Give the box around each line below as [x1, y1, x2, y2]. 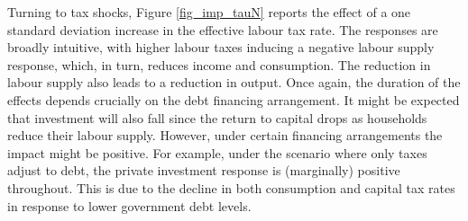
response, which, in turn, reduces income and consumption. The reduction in [7, 55, 431, 74]
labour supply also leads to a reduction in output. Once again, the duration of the [7, 73, 461, 92]
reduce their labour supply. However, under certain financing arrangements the [7, 126, 443, 145]
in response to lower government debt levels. [7, 196, 252, 215]
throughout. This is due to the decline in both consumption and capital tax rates [7, 178, 455, 197]
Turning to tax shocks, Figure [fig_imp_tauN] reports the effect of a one [7, 3, 411, 21]
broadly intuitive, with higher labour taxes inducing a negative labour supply [7, 38, 435, 57]
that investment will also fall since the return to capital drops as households [7, 108, 427, 127]
